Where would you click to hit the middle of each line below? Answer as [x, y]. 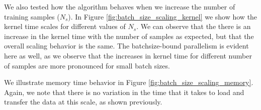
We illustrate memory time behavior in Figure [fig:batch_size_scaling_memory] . [129, 82]
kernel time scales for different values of [65, 26]
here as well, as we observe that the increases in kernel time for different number [128, 55]
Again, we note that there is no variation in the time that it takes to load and [124, 92]
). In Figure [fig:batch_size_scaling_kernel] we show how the [163, 16]
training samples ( [32, 16]
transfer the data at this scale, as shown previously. [83, 102]
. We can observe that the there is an [194, 26]
